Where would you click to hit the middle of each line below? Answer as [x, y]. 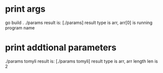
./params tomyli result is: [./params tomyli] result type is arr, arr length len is [81, 61]
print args [25, 9]
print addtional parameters [61, 48]
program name [20, 27]
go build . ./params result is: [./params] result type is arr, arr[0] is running [79, 23]
